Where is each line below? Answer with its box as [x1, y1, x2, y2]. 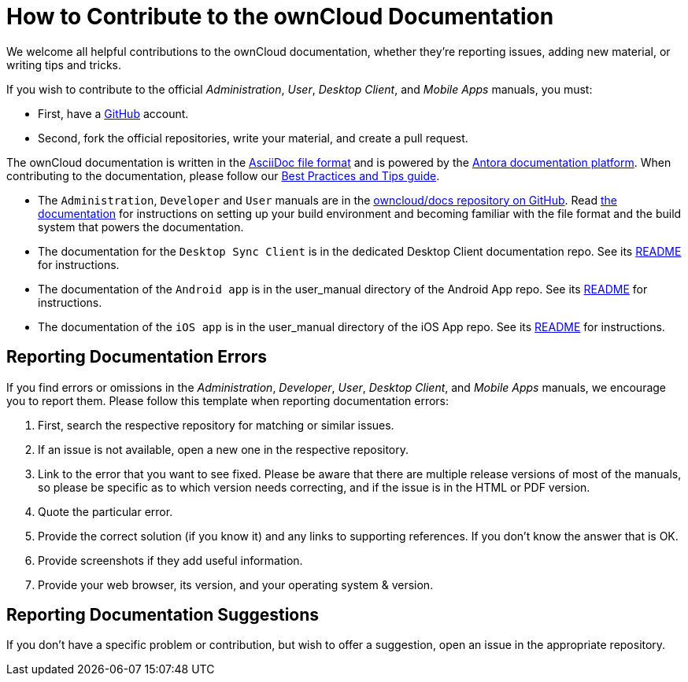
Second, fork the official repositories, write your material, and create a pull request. [38, 131, 468, 145]
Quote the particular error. [38, 504, 173, 518]
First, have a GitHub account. [38, 106, 189, 120]
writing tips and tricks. [6, 57, 122, 72]
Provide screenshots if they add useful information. [38, 553, 303, 567]
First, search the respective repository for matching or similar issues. [38, 418, 394, 432]
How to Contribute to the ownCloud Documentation [6, 3, 554, 30]
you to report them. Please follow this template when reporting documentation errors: [6, 393, 449, 407]
